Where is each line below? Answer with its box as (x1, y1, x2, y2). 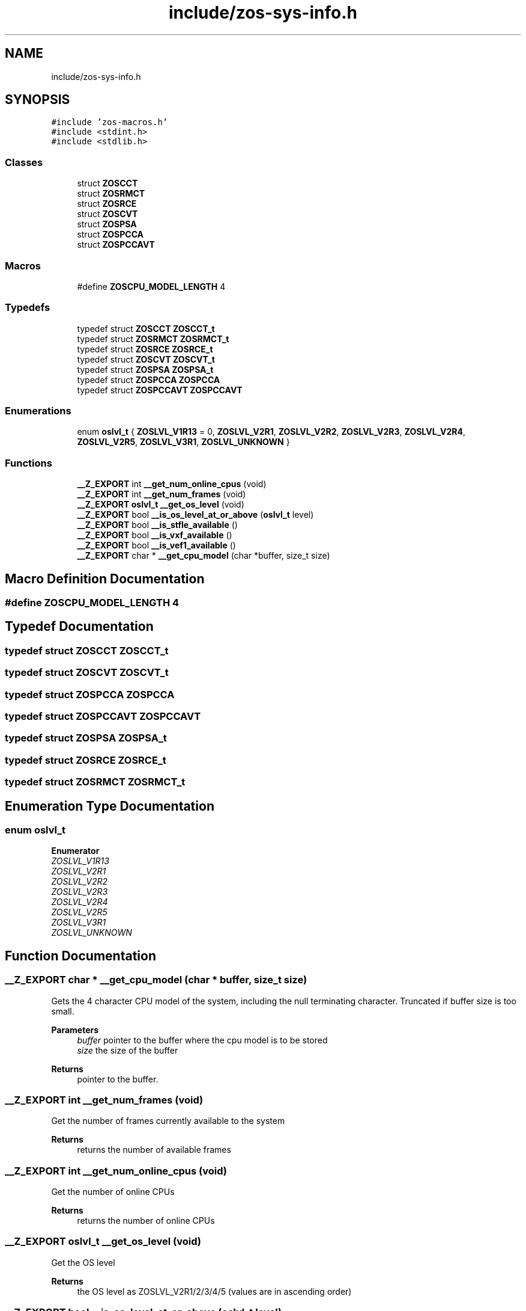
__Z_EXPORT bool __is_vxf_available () (77, 530, 232, 541)
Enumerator (51, 846, 100, 856)
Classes (5, 156, 43, 168)
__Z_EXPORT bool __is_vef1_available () (77, 540, 236, 551)
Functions (5, 456, 52, 469)
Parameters (51, 1024, 99, 1035)
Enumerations (5, 405, 71, 417)
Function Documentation (5, 948, 156, 963)
